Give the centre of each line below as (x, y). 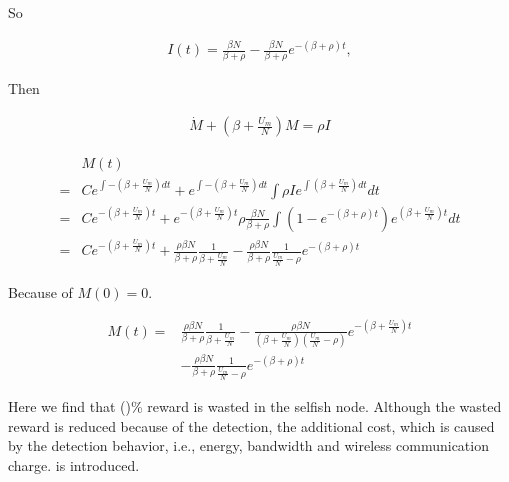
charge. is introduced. (74, 464)
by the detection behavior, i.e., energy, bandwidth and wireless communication (248, 445)
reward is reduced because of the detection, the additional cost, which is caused (251, 425)
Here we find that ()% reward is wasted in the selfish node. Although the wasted (255, 406)
